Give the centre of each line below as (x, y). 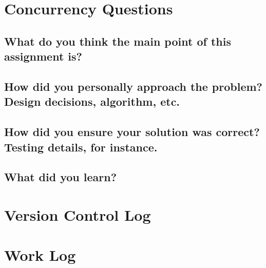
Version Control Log (78, 214)
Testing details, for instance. (81, 147)
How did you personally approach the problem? (133, 86)
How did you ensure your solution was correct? (132, 132)
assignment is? (43, 56)
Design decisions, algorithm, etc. (92, 101)
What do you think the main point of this (118, 41)
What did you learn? (61, 177)
